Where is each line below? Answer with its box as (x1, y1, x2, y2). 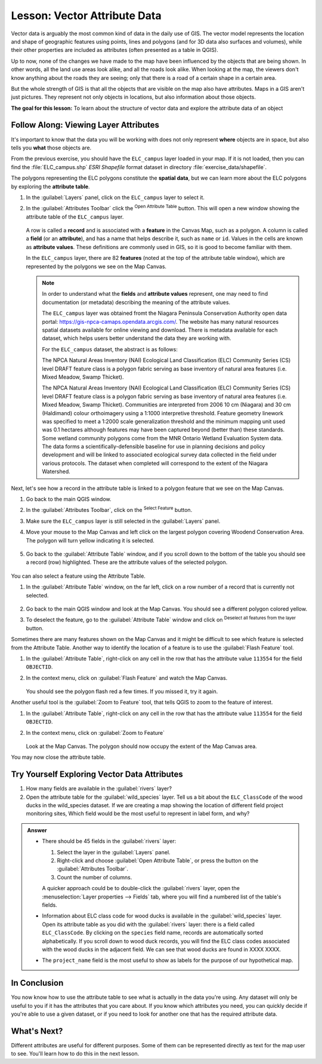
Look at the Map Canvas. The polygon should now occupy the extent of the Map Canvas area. (26, 743, 258, 750)
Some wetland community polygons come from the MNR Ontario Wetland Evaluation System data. (42, 434, 283, 441)
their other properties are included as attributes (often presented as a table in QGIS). (11, 47, 219, 54)
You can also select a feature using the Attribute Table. (11, 572, 146, 579)
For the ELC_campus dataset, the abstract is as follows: (42, 345, 178, 352)
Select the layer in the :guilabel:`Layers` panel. (57, 848, 171, 856)
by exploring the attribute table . (11, 183, 90, 190)
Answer (27, 826, 47, 833)
